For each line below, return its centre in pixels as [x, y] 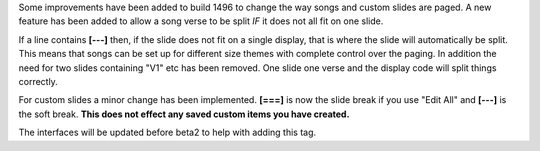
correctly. [38, 81]
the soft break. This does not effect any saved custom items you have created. [184, 114]
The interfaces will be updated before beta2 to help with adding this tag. [167, 132]
